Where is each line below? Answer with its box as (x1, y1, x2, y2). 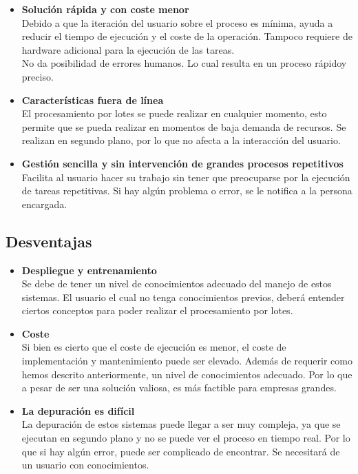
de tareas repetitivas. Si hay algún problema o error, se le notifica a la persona (21, 183, 352, 198)
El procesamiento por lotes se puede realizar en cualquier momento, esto (21, 106, 327, 121)
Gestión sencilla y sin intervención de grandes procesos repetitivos (21, 156, 344, 170)
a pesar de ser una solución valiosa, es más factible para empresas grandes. (21, 380, 337, 395)
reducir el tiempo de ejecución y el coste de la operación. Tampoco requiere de (21, 29, 352, 43)
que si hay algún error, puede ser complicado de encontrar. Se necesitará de (21, 444, 340, 458)
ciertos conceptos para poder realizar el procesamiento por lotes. (21, 303, 293, 318)
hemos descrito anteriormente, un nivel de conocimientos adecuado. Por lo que (21, 367, 352, 381)
